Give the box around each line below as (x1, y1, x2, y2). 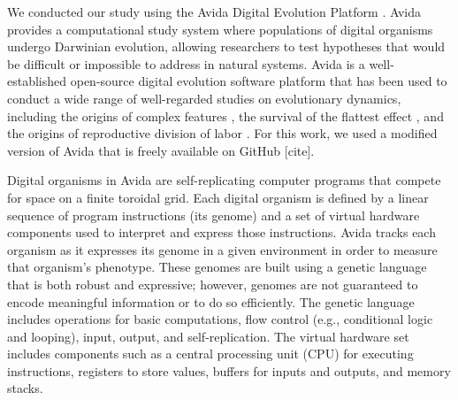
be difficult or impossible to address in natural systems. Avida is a (7, 54, 365, 73)
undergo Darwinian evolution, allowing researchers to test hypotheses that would (7, 37, 446, 56)
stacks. (7, 379, 43, 397)
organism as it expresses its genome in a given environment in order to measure (7, 240, 438, 258)
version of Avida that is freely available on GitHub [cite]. (7, 141, 315, 159)
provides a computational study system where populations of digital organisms (7, 19, 433, 38)
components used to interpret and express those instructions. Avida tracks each (7, 223, 436, 242)
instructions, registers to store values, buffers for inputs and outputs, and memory (7, 361, 451, 380)
